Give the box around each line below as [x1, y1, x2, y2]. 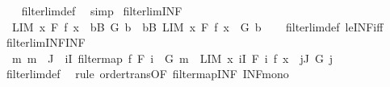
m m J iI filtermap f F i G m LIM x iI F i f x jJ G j [11, 49, 333, 66]
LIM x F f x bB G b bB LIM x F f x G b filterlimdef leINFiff [11, 18, 384, 35]
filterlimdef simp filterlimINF [21, 2, 182, 19]
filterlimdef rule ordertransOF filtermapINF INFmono [6, 65, 289, 82]
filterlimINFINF [6, 34, 86, 51]
